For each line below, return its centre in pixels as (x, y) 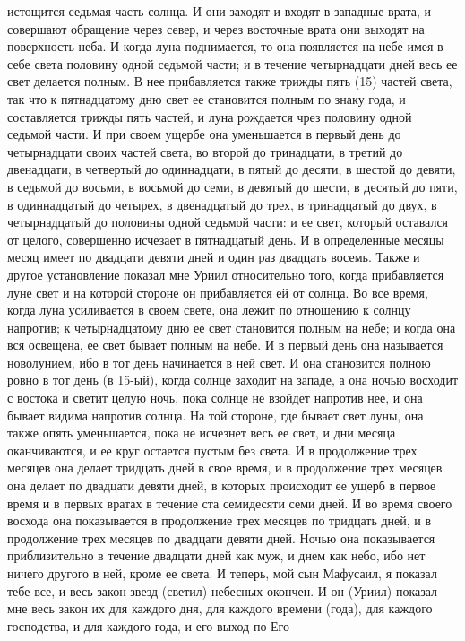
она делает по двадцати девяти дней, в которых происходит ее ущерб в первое (222, 485)
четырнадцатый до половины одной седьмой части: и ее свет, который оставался (228, 222)
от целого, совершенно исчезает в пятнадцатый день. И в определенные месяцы (226, 239)
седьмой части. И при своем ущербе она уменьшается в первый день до (204, 134)
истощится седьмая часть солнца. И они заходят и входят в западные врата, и (220, 11)
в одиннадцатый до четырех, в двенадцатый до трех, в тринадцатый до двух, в (222, 204)
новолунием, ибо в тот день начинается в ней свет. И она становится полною (219, 362)
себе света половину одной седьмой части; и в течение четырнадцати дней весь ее (232, 63)
